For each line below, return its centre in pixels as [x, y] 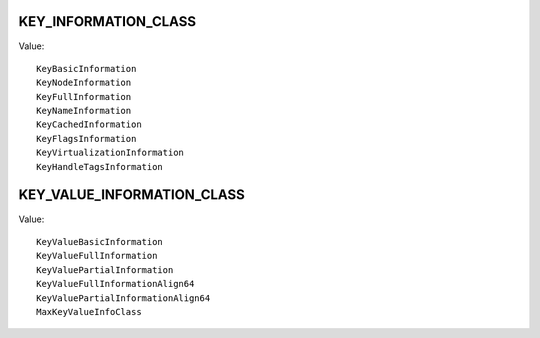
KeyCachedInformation [89, 124]
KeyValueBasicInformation [100, 241]
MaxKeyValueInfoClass [89, 311]
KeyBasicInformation [86, 68]
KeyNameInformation [84, 111]
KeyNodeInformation [84, 83]
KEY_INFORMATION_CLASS [107, 21]
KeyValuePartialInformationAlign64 [123, 298]
